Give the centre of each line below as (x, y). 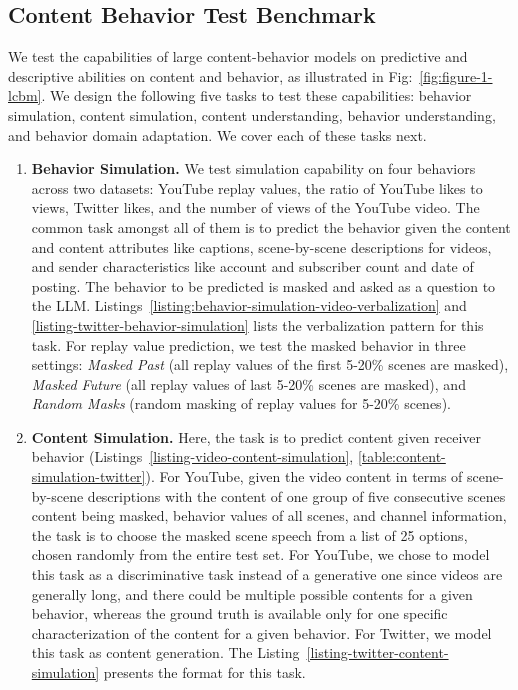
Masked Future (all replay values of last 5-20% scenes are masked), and (248, 383)
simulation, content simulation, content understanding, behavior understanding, (252, 114)
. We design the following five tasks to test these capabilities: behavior (256, 95)
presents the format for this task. (204, 672)
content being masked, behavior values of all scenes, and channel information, (269, 515)
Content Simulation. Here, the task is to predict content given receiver (256, 436)
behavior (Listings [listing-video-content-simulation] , (192, 456)
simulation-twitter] (88, 476)
